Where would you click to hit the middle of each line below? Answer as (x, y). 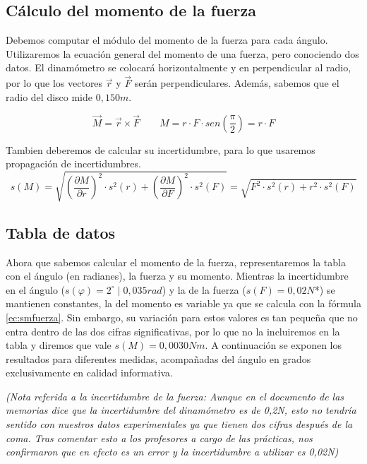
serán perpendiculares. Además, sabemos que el (237, 83)
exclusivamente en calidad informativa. (89, 373)
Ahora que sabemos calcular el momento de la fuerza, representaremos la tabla (176, 262)
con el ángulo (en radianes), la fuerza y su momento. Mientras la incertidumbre (177, 276)
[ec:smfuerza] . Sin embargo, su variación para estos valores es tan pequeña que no (182, 317)
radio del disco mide (49, 96)
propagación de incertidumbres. (73, 163)
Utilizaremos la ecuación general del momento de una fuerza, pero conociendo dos (182, 53)
